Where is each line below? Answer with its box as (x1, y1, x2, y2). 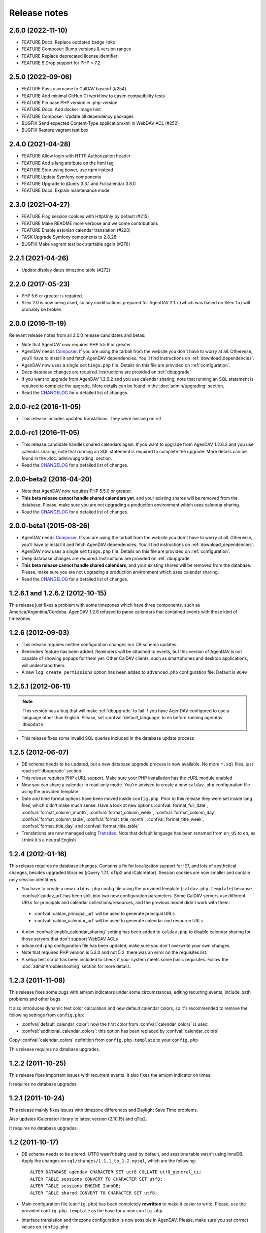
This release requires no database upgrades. (9, 1046, 100, 1052)
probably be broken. (21, 306, 63, 313)
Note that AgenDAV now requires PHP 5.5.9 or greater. (21, 341, 132, 347)
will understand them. (21, 662, 66, 668)
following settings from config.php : (9, 1012, 85, 1018)
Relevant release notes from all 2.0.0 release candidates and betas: (9, 332, 146, 338)
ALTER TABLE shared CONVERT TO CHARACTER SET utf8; (30, 1190, 158, 1196)
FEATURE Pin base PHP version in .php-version (21, 99, 118, 106)
